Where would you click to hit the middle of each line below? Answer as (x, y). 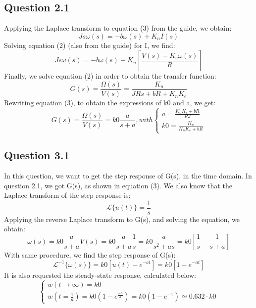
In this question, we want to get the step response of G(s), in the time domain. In (128, 175)
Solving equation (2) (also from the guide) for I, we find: (90, 45)
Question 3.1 (37, 155)
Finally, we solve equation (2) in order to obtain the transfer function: (110, 76)
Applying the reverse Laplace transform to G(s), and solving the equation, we (122, 219)
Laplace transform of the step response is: (67, 195)
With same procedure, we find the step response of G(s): (90, 254)
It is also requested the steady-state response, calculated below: (100, 275)
